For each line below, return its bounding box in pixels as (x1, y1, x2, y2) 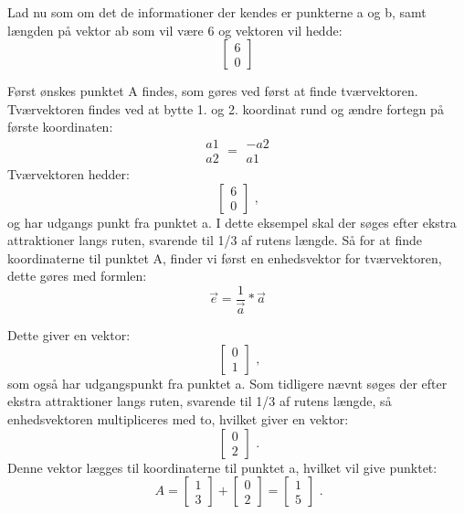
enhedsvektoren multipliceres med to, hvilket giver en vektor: (7, 409, 349, 428)
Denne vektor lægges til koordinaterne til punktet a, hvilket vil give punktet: (7, 457, 438, 477)
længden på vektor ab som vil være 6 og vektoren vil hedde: (7, 20, 343, 39)
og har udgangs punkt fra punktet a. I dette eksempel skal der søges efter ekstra (7, 212, 457, 231)
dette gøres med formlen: (7, 266, 147, 285)
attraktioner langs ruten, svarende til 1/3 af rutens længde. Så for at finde (7, 230, 422, 250)
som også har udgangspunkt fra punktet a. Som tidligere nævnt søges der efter (7, 373, 448, 392)
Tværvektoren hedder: (7, 165, 130, 184)
